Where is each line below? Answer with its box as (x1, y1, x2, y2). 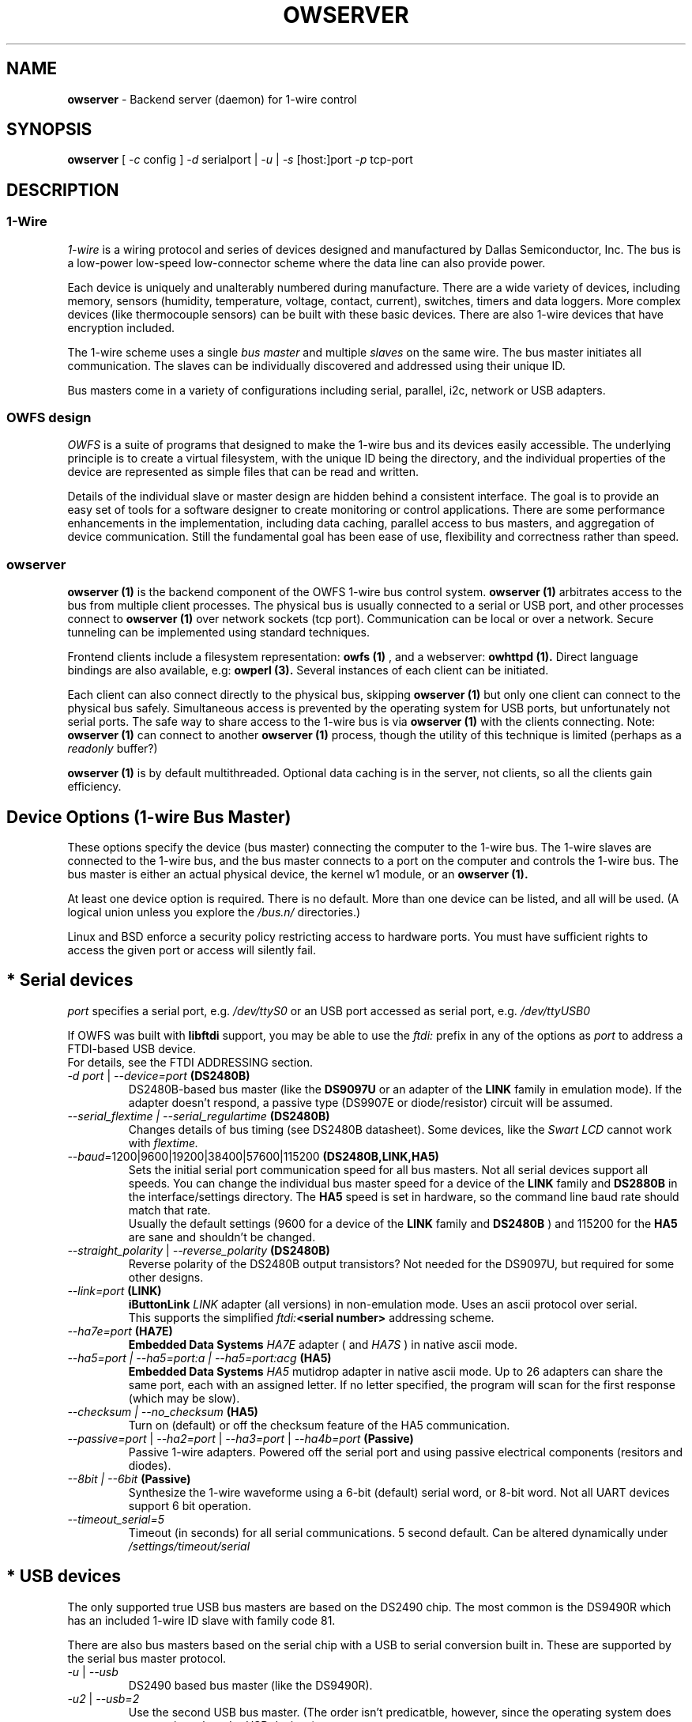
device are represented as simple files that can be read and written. (67, 465, 419, 479)
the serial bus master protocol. (67, 1651, 227, 1665)
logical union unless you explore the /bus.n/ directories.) (67, 905, 361, 919)
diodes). (128, 1458, 171, 1472)
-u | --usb (67, 1664, 118, 1679)
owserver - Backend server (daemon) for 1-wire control (67, 92, 357, 106)
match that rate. (128, 1203, 211, 1217)
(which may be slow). (128, 1391, 240, 1405)
